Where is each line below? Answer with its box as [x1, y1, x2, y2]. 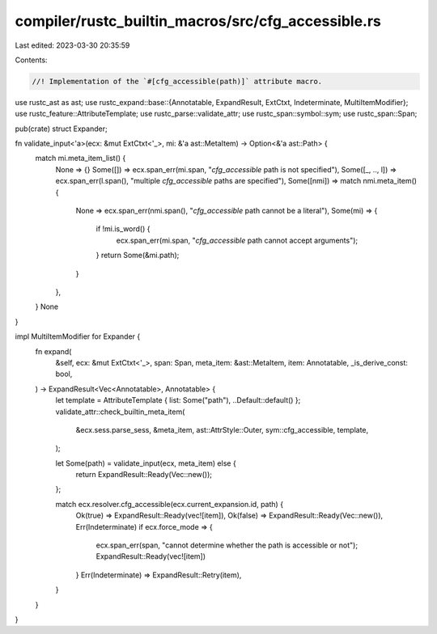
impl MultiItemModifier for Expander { [15, 332, 141, 341]
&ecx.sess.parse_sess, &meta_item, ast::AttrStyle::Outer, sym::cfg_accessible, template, [75, 425, 369, 434]
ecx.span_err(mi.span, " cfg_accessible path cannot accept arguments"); [116, 235, 359, 245]
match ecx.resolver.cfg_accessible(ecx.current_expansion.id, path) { [55, 499, 283, 509]
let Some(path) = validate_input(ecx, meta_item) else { [55, 458, 236, 468]
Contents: [15, 55, 48, 65]
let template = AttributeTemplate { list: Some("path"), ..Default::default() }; [55, 395, 301, 405]
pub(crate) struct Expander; [15, 124, 108, 133]
